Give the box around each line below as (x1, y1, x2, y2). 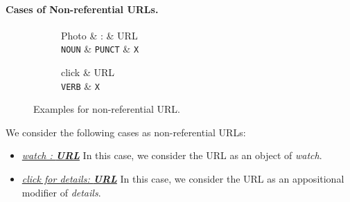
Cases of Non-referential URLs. (6, 1, 159, 16)
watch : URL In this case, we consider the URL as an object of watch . (21, 148, 322, 163)
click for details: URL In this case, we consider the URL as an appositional (21, 172, 344, 186)
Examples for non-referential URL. (33, 102, 180, 116)
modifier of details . (21, 185, 101, 199)
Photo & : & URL (61, 28, 138, 42)
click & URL (61, 65, 114, 80)
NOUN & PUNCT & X (61, 42, 139, 56)
